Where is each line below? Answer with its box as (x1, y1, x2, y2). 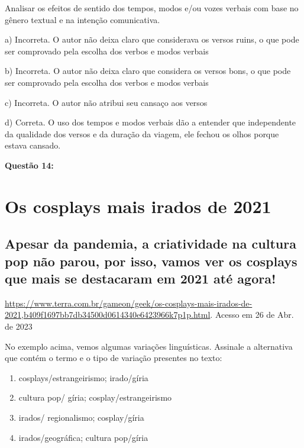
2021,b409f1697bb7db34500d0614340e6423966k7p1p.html (5, 308, 211, 321)
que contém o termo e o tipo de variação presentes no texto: (5, 352, 222, 364)
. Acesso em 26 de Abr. (210, 308, 294, 321)
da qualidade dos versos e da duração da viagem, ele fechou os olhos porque (5, 127, 279, 140)
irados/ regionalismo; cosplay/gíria (18, 411, 144, 424)
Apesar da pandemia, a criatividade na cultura (5, 234, 296, 253)
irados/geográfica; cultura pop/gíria (18, 431, 148, 443)
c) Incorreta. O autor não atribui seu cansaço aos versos (5, 96, 208, 108)
